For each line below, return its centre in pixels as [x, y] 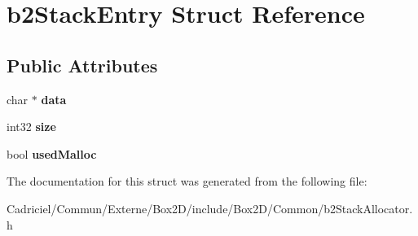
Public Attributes [82, 65]
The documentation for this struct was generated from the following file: [187, 181]
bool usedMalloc [52, 153]
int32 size [31, 127]
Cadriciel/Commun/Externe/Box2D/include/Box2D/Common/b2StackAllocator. [210, 208]
